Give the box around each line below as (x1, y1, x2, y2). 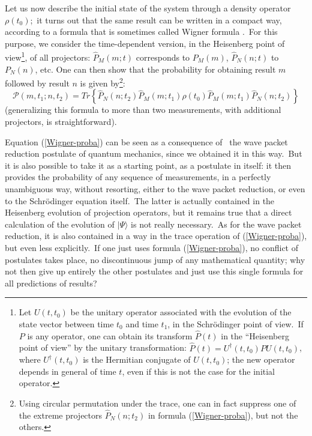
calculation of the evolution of (5, 217, 115, 230)
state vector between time (19, 317, 114, 330)
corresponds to (136, 51, 190, 64)
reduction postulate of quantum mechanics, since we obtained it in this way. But (5, 147, 302, 160)
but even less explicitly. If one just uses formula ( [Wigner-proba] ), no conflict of (5, 241, 298, 253)
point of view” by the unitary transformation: (19, 341, 187, 354)
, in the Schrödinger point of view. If (167, 317, 304, 330)
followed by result (5, 76, 70, 89)
